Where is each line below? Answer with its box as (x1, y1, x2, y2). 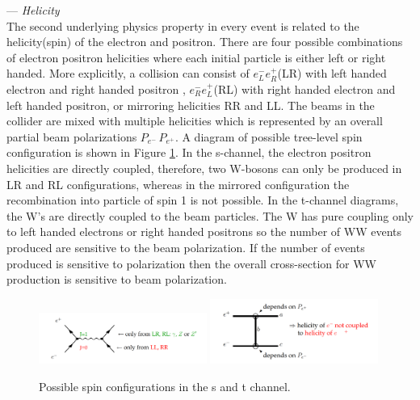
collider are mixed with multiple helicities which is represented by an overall (6, 112, 383, 129)
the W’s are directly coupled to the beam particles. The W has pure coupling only (6, 207, 414, 224)
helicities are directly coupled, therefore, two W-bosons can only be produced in (6, 159, 402, 176)
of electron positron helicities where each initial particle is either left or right (6, 48, 386, 65)
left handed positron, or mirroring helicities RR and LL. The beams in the (6, 96, 375, 113)
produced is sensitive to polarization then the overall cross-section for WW (6, 255, 376, 272)
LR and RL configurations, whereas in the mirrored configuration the (6, 175, 350, 192)
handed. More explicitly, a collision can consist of (6, 65, 250, 82)
